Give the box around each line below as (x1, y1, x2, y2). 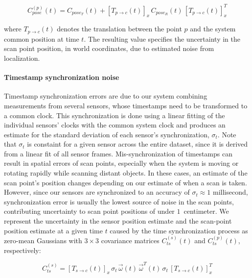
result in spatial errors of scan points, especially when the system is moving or (4, 158, 239, 168)
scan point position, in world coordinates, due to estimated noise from (4, 43, 214, 53)
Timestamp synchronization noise (4, 72, 119, 82)
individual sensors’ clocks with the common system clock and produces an (4, 120, 226, 130)
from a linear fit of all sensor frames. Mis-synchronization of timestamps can (4, 148, 232, 158)
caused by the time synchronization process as (110, 225, 248, 235)
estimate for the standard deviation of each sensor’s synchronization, (4, 129, 209, 139)
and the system (190, 24, 236, 34)
